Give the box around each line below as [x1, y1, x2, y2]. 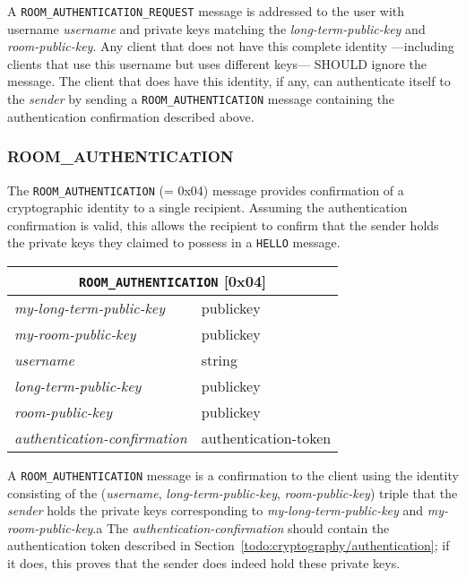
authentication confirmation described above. [7, 107, 255, 125]
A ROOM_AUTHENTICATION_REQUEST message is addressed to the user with [7, 2, 405, 20]
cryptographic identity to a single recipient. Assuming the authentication [7, 198, 408, 217]
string [201, 349, 237, 370]
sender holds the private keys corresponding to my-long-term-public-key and [7, 501, 424, 520]
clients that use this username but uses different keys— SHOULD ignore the [7, 54, 427, 73]
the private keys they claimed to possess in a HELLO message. [7, 233, 341, 252]
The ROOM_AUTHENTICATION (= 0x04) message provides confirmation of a [7, 180, 404, 199]
